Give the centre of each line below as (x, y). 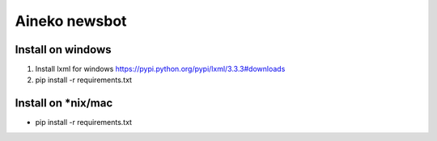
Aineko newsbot (71, 21)
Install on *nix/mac (64, 104)
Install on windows (64, 50)
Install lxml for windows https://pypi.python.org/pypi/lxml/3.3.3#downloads (160, 69)
